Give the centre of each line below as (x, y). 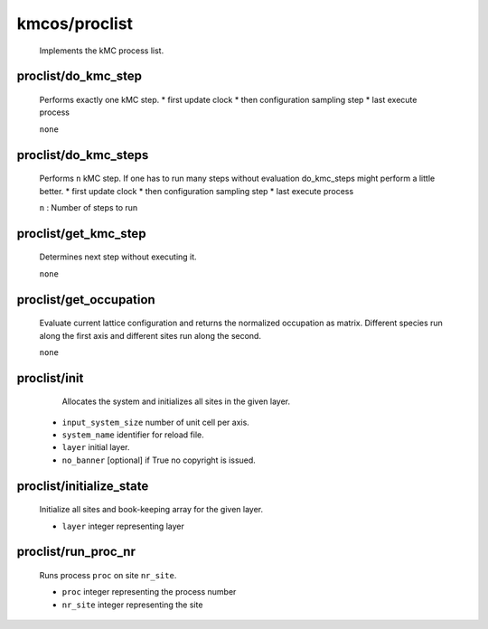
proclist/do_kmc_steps (83, 155)
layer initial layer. (96, 447)
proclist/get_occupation (86, 300)
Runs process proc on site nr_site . (108, 576)
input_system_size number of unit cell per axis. (156, 422)
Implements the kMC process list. (102, 51)
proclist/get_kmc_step (81, 234)
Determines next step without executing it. (118, 257)
